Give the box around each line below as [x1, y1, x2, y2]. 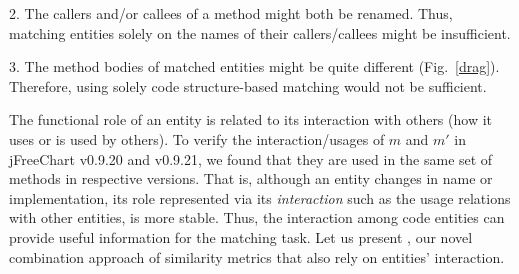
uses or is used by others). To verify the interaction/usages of [9, 128, 385, 149]
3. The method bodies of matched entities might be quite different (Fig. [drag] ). [9, 56, 500, 77]
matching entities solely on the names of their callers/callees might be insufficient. [9, 22, 511, 43]
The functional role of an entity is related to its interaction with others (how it [9, 109, 492, 130]
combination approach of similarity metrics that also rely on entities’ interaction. [9, 246, 505, 267]
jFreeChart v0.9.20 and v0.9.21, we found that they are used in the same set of [9, 148, 493, 169]
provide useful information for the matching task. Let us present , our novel [9, 226, 473, 247]
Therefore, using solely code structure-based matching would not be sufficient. [9, 75, 487, 96]
